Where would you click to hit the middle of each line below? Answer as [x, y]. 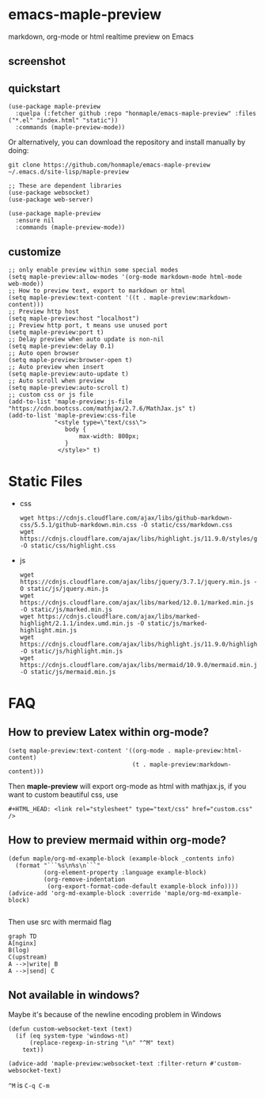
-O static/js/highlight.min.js [71, 651]
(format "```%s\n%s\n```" [58, 865]
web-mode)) [26, 284]
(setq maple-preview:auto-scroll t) [68, 387]
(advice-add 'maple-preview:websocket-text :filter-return [108, 1063]
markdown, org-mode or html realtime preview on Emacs [101, 36]
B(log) [19, 950]
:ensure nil [35, 221]
